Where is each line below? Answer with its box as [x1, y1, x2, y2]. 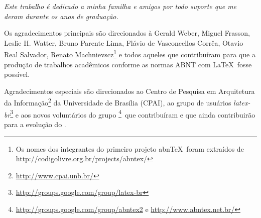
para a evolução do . [4, 119, 66, 129]
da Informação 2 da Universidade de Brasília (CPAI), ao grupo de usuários [4, 96, 231, 108]
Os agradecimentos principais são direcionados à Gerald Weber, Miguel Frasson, [4, 28, 250, 38]
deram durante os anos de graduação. [4, 11, 118, 21]
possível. [4, 69, 30, 79]
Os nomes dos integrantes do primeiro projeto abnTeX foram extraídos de [16, 143, 244, 154]
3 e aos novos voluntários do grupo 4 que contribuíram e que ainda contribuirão [10, 107, 255, 120]
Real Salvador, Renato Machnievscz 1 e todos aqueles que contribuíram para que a [4, 48, 255, 60]
